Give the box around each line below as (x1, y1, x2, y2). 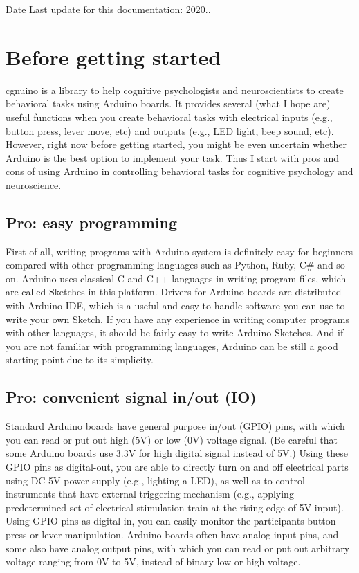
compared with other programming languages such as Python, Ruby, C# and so (6, 257, 345, 272)
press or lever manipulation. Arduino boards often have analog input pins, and (6, 527, 339, 541)
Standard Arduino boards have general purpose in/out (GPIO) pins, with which (6, 419, 345, 433)
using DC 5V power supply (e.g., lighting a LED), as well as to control (6, 473, 305, 487)
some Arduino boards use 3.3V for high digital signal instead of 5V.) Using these (6, 446, 348, 460)
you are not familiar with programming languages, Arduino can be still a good (6, 338, 338, 353)
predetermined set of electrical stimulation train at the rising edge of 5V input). (6, 500, 344, 514)
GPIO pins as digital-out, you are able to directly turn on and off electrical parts (6, 460, 349, 473)
